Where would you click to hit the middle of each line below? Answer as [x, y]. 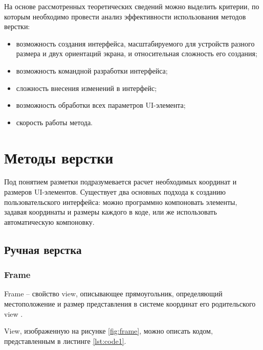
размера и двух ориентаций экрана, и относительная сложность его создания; [137, 53]
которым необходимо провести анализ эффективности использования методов [125, 16]
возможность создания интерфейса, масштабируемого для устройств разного [135, 43]
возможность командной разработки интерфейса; [92, 70]
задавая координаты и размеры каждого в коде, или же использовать [111, 212]
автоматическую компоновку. [49, 221]
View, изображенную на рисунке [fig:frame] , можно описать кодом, [108, 331]
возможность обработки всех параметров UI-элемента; [101, 105]
